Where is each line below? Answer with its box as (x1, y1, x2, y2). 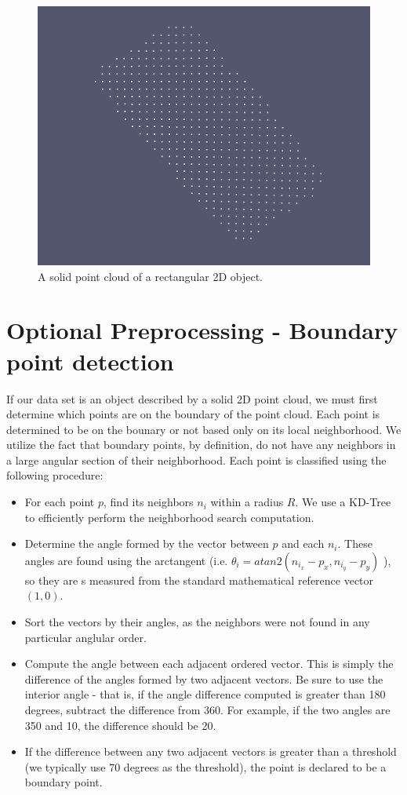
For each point (24, 494, 95, 510)
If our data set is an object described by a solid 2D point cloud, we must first (6, 390, 378, 407)
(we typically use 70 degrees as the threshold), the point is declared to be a (24, 758, 387, 775)
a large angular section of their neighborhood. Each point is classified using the (6, 451, 387, 468)
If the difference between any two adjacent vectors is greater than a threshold (24, 743, 397, 760)
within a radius (210, 494, 284, 510)
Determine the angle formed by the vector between (24, 535, 269, 552)
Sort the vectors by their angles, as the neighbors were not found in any (24, 614, 370, 630)
